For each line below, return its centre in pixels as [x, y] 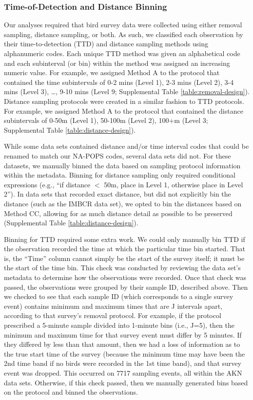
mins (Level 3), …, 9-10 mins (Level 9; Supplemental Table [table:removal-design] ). [127, 91]
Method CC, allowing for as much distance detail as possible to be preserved [118, 213]
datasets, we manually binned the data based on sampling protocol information [122, 165]
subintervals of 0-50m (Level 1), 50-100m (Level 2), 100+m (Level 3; [106, 120]
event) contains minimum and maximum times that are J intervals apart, [113, 306]
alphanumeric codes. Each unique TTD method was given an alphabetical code [122, 53]
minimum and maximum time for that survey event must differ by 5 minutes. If [123, 334]
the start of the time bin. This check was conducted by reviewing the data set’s [122, 268]
